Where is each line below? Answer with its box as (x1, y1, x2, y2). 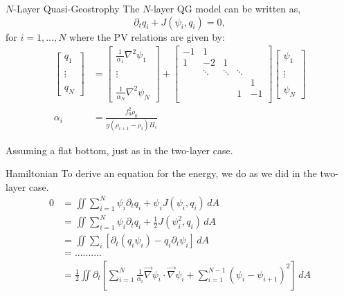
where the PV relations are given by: (69, 29, 225, 44)
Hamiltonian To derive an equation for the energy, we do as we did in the (6, 166, 317, 181)
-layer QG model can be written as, (150, 1, 301, 15)
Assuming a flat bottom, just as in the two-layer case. (6, 142, 233, 157)
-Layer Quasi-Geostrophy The (13, 1, 140, 15)
